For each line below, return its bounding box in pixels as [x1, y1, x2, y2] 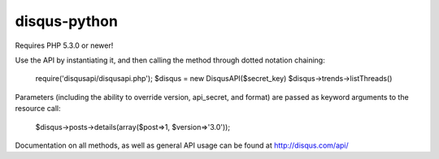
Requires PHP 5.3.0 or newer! [15, 41, 114, 50]
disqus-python [15, 12, 118, 30]
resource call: [15, 104, 61, 114]
